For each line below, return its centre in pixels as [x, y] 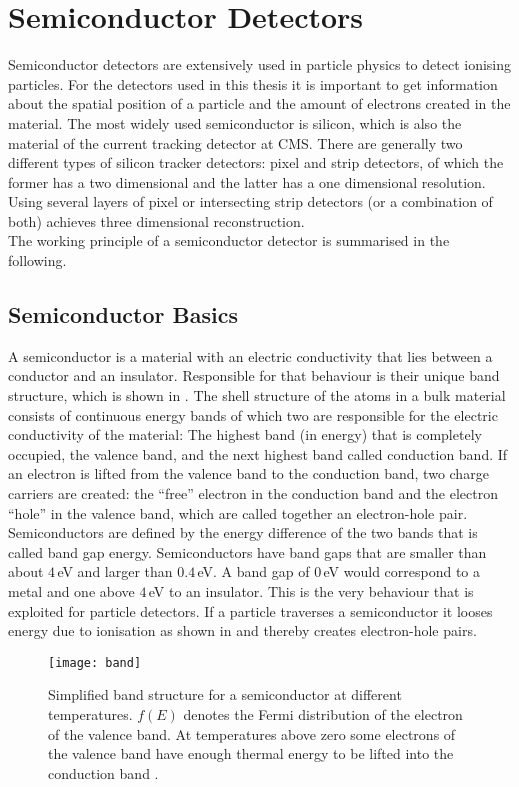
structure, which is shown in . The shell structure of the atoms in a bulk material [257, 395]
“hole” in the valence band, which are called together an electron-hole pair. [238, 512]
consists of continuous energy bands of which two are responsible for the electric [253, 414]
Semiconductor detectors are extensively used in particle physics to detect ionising [260, 64]
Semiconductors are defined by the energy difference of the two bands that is [243, 532]
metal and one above [71, 590]
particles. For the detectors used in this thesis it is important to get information [253, 83]
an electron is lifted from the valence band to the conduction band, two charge [248, 473]
